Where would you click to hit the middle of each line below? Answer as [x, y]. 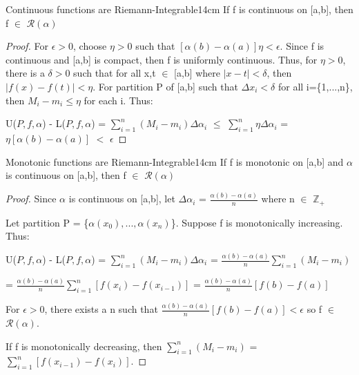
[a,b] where [197, 73]
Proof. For [27, 46]
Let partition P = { [47, 222]
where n [278, 199]
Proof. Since [31, 199]
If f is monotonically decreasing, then [84, 346]
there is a [25, 73]
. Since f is [302, 46]
